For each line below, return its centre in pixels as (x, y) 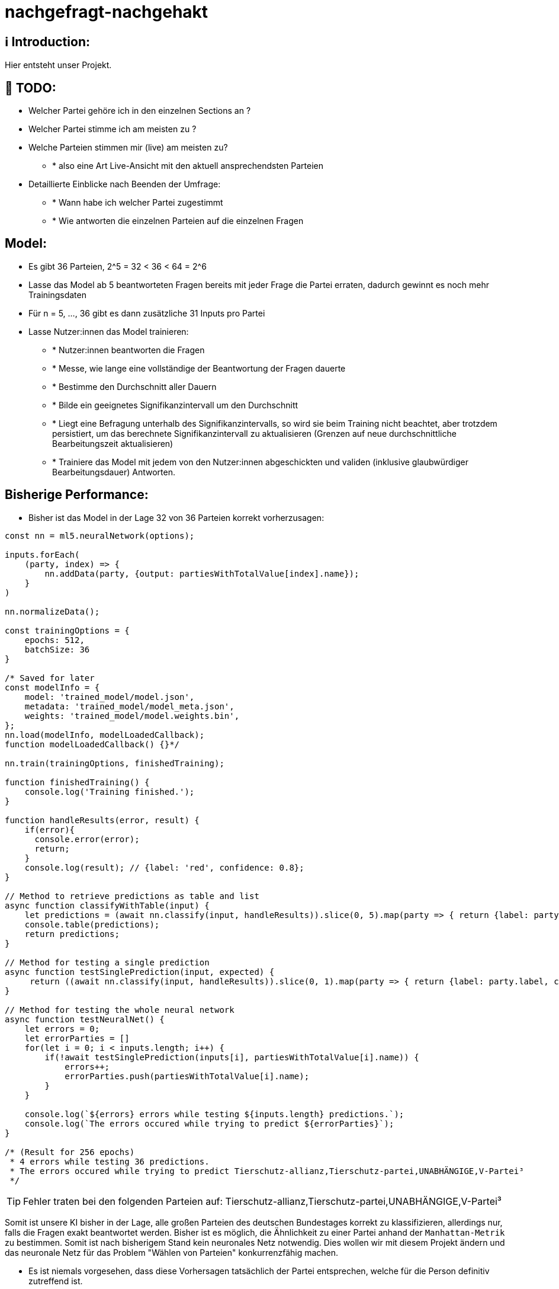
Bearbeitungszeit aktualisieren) (113, 443)
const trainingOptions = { (67, 630)
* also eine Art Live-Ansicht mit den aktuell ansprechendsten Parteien (188, 166)
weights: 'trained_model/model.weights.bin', (132, 716)
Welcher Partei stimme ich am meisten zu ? (113, 129)
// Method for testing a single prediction (107, 962)
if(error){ (50, 829)
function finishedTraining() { (77, 782)
